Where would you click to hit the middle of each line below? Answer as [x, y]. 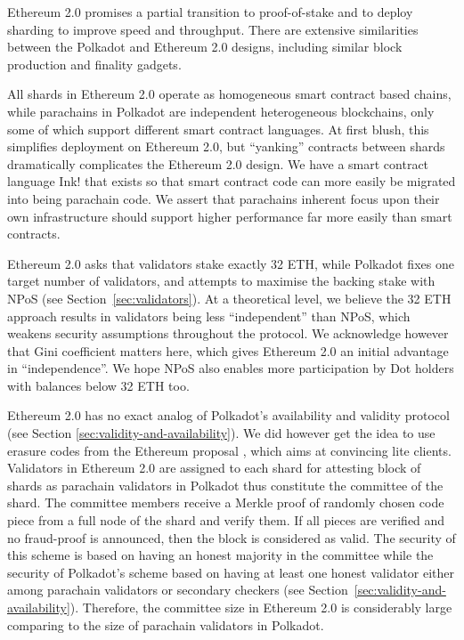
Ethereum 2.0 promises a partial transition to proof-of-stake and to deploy [210, 12]
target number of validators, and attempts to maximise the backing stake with [221, 281]
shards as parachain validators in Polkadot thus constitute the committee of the [225, 485]
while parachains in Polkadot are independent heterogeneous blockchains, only [221, 111]
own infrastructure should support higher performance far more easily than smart [230, 216]
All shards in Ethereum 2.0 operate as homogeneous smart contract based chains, [229, 94]
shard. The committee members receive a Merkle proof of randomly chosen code [226, 502]
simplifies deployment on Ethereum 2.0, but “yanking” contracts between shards [226, 146]
